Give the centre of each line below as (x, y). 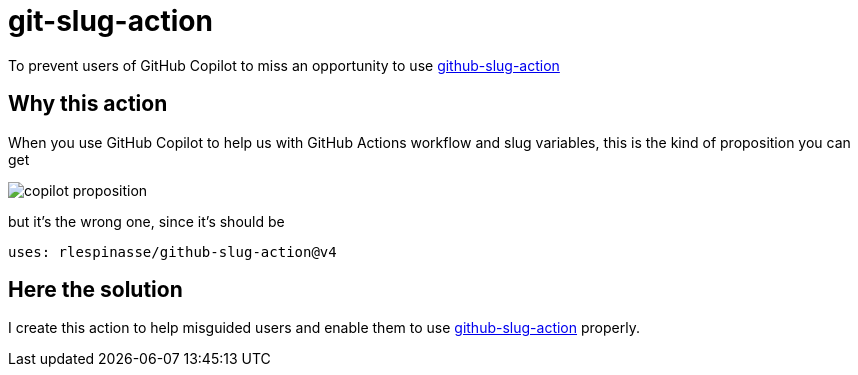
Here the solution (95, 290)
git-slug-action (110, 21)
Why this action (88, 104)
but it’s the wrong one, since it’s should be (146, 221)
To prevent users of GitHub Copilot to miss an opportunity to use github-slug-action (284, 65)
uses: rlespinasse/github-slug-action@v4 (172, 251)
